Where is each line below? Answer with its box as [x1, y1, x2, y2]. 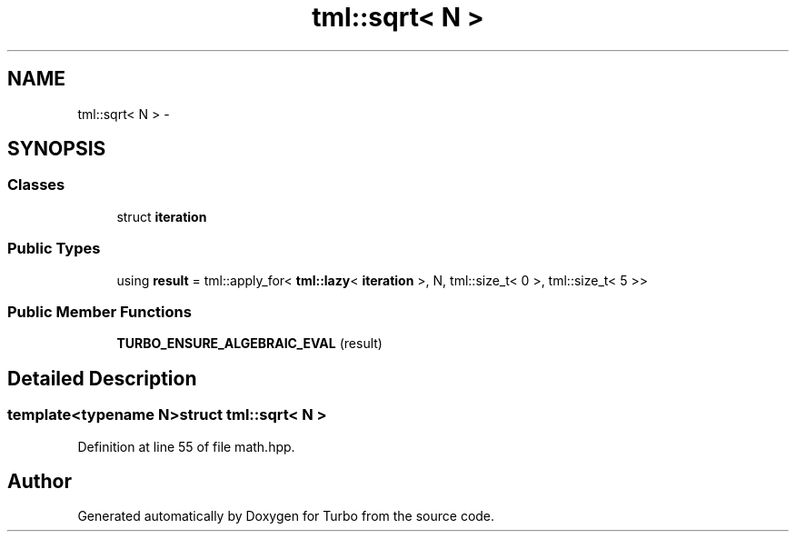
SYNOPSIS [7, 137, 106, 161]
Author [7, 469, 72, 493]
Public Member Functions [7, 302, 192, 321]
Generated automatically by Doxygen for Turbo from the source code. [77, 508, 495, 524]
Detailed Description [7, 366, 197, 390]
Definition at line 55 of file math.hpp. [77, 438, 295, 454]
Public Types [7, 239, 101, 258]
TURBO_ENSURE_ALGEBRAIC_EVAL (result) [116, 335, 383, 352]
